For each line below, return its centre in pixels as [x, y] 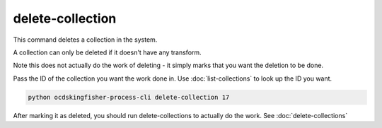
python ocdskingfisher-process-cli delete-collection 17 [129, 97]
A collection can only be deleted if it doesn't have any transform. [107, 52]
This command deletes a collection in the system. [85, 40]
